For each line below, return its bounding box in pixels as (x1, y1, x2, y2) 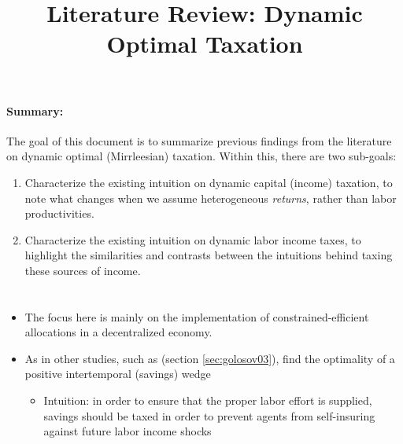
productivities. (24, 205, 94, 222)
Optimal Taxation (106, 28, 303, 60)
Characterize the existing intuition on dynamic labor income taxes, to (24, 231, 361, 248)
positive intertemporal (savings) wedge (24, 365, 211, 382)
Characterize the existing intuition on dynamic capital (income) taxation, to (24, 174, 393, 190)
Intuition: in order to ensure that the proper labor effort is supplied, (43, 392, 372, 409)
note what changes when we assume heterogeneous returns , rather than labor (24, 189, 397, 206)
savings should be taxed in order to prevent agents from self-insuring (43, 407, 375, 424)
